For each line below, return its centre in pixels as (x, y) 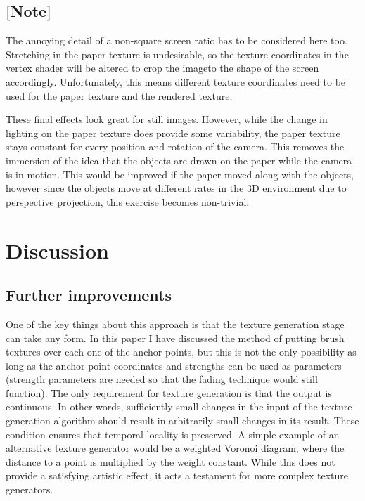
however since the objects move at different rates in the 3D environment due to (176, 188)
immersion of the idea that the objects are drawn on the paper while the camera (179, 160)
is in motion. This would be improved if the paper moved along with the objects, (180, 174)
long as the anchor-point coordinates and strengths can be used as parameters (174, 365)
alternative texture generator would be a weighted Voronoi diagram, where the (175, 448)
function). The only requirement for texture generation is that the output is (169, 392)
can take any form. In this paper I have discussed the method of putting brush (175, 338)
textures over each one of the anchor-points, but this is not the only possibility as (181, 352)
